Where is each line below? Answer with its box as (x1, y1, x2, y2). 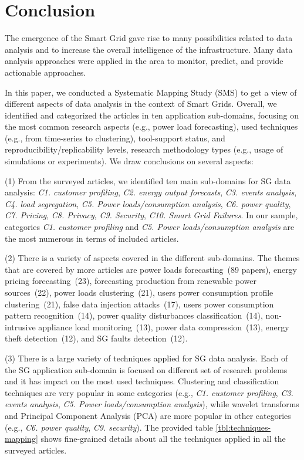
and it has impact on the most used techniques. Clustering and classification (5, 375, 279, 387)
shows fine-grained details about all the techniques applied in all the (40, 432, 286, 445)
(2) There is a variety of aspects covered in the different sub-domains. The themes (5, 252, 300, 264)
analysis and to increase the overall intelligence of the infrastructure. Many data (5, 43, 293, 55)
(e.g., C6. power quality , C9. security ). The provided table (5, 421, 214, 433)
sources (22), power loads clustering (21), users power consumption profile (5, 286, 273, 298)
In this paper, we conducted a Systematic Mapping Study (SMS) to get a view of (5, 86, 297, 98)
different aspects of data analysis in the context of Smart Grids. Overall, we (5, 97, 277, 110)
